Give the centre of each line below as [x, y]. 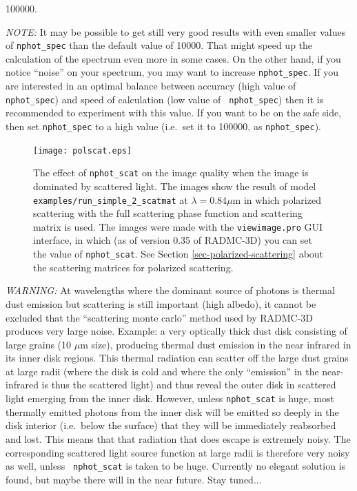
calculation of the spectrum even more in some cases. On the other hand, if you [173, 58]
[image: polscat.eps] [83, 150]
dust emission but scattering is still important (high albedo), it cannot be [161, 303]
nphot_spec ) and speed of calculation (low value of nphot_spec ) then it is [165, 99]
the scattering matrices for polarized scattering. [133, 267]
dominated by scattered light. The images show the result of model [175, 186]
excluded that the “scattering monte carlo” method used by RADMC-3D [160, 317]
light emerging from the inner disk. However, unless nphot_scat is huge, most [170, 398]
